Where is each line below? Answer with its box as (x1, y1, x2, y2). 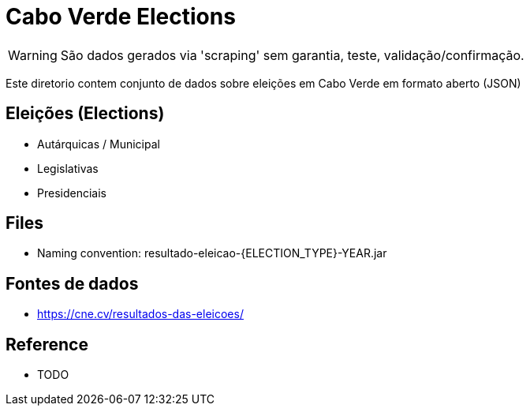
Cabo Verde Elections (6, 3, 236, 30)
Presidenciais (37, 185, 106, 200)
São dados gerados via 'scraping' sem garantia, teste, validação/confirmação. (60, 47, 524, 63)
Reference (6, 334, 88, 354)
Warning (8, 47, 58, 63)
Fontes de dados (6, 273, 139, 294)
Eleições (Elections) (6, 103, 165, 124)
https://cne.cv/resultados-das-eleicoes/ (37, 307, 244, 321)
